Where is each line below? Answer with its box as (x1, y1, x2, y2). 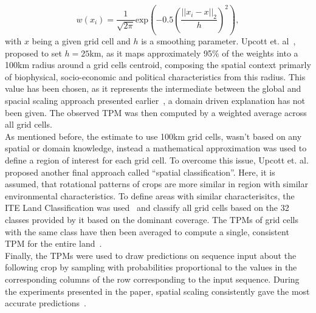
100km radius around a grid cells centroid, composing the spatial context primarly (5, 58, 311, 71)
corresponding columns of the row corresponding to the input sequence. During (5, 272, 300, 285)
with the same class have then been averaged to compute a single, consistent (5, 225, 289, 238)
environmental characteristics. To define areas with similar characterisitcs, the (5, 189, 295, 202)
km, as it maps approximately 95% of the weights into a (89, 46, 298, 59)
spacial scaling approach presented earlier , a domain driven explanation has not (5, 94, 306, 107)
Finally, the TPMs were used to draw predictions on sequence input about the (5, 249, 297, 261)
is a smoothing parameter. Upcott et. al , (141, 35, 296, 47)
